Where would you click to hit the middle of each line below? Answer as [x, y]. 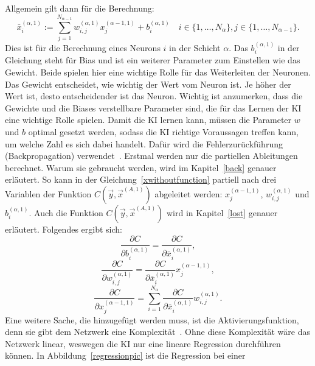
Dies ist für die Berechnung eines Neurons [83, 47]
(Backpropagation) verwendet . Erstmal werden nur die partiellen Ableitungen [151, 156]
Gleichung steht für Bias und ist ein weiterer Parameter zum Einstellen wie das [153, 60]
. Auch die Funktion [66, 212]
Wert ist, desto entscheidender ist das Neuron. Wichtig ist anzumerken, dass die [154, 96]
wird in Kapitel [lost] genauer [222, 212]
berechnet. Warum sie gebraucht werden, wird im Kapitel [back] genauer [141, 167]
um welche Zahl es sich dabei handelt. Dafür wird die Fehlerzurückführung [144, 143]
